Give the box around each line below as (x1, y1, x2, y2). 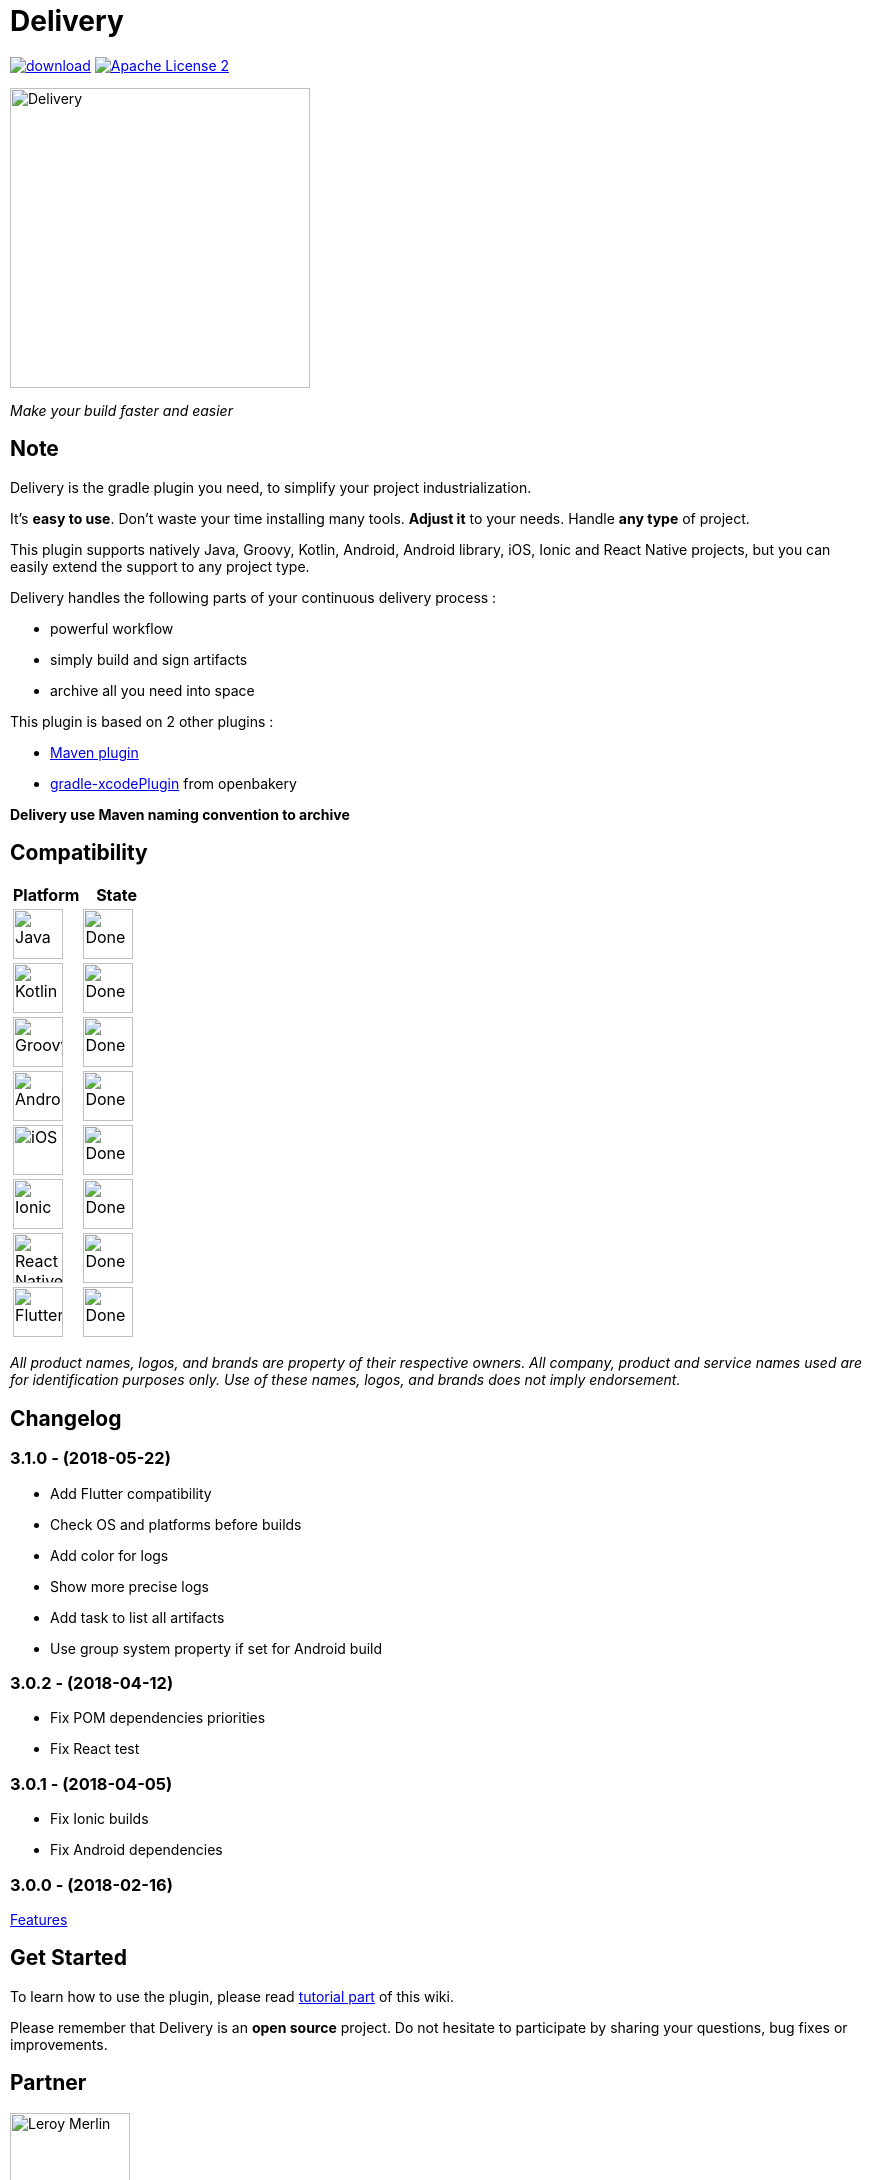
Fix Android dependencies (50, 1841, 223, 1859)
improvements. (10, 2035, 108, 2053)
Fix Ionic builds (50, 1810, 149, 1828)
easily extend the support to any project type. (10, 557, 310, 575)
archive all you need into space (50, 681, 255, 699)
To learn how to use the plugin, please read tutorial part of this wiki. (10, 1987, 454, 2005)
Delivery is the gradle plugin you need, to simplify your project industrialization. (10, 478, 532, 496)
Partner (10, 2070, 87, 2096)
